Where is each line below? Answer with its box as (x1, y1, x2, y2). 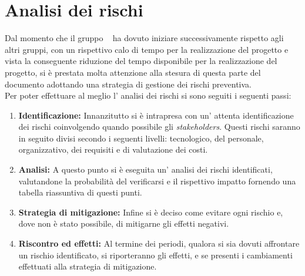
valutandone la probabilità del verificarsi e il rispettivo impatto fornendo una (18, 174, 296, 187)
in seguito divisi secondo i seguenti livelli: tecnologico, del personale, (18, 132, 264, 144)
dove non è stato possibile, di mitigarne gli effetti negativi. (18, 217, 229, 230)
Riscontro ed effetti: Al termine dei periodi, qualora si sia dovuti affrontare (18, 237, 300, 250)
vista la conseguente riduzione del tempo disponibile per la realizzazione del (5, 55, 277, 67)
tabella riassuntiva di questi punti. (18, 186, 142, 198)
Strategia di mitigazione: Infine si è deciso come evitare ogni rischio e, (18, 206, 283, 218)
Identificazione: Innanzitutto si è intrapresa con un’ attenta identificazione (18, 109, 294, 121)
